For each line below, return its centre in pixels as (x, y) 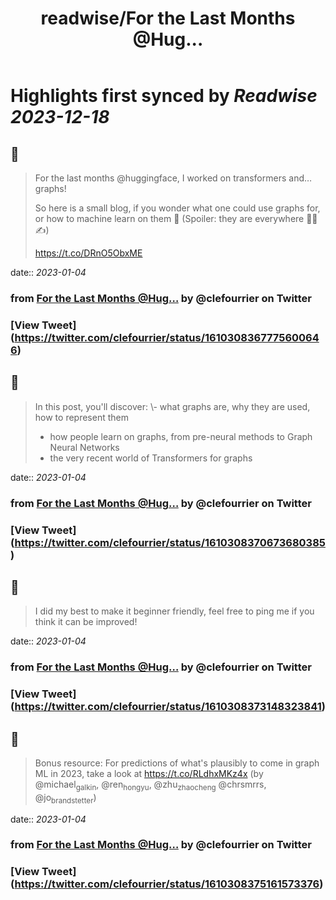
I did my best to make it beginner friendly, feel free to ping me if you (174, 611)
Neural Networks (84, 447)
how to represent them (81, 417)
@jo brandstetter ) (65, 798)
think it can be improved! (86, 622)
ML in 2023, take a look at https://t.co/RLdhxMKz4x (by (149, 773)
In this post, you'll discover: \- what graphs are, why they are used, (172, 406)
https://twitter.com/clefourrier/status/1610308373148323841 (168, 707)
